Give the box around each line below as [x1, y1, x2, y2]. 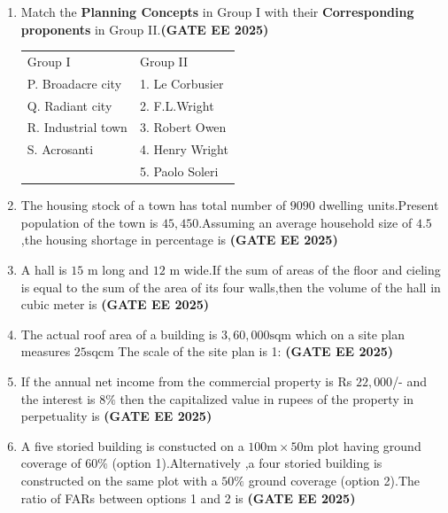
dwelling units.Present [319, 196, 439, 214]
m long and [87, 260, 150, 279]
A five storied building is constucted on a [20, 436, 244, 455]
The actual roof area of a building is [20, 324, 218, 343]
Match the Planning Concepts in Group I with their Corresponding [20, 3, 414, 20]
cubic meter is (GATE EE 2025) [20, 295, 209, 314]
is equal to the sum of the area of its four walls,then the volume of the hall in [20, 277, 441, 296]
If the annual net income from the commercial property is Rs [20, 372, 352, 390]
